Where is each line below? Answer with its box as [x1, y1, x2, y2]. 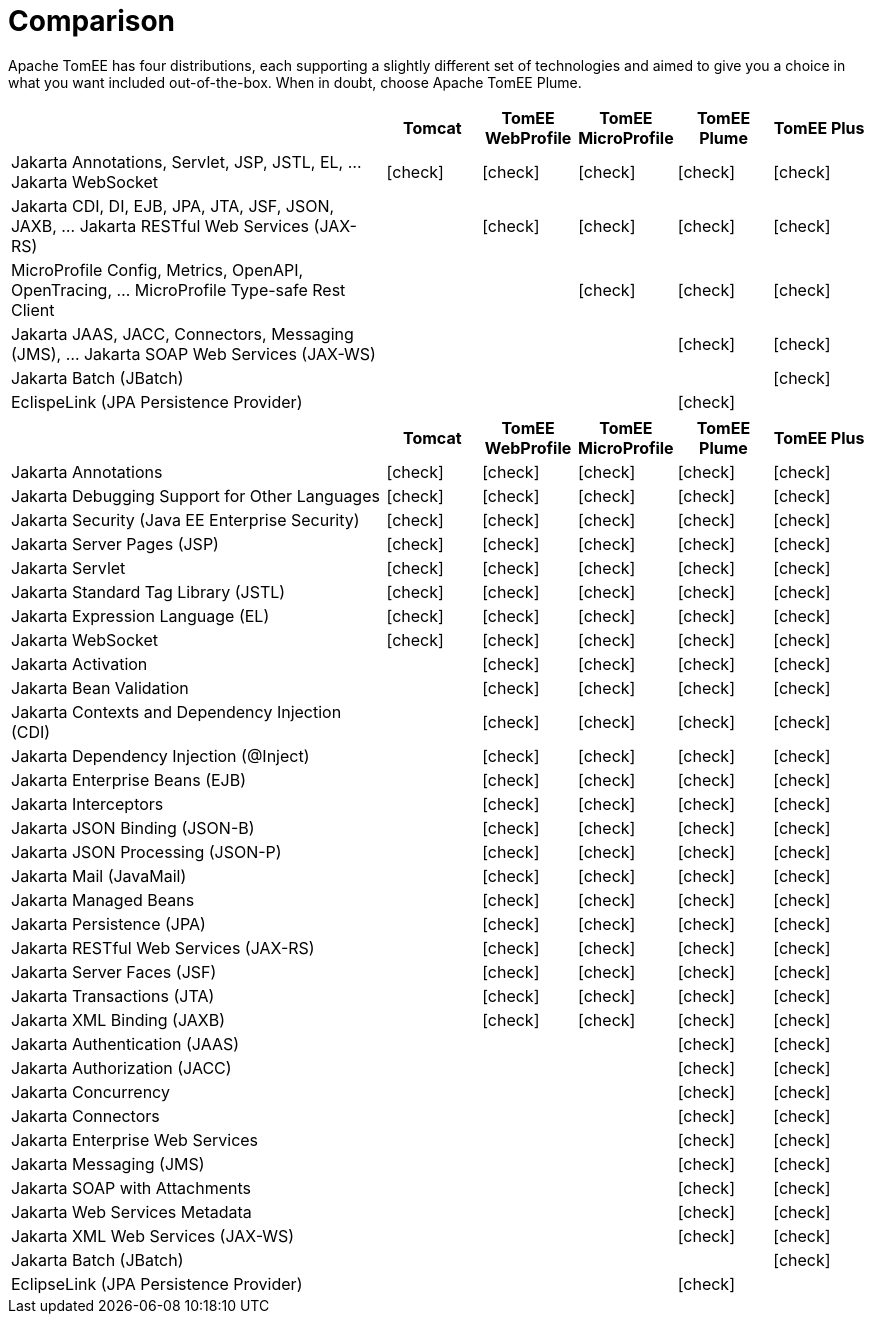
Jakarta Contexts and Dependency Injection [11, 701, 342, 722]
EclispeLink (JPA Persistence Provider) [11, 391, 303, 412]
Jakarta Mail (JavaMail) [11, 865, 187, 886]
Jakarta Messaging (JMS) [11, 1153, 205, 1174]
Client [11, 299, 55, 320]
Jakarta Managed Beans [11, 889, 195, 910]
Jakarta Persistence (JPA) [11, 913, 206, 934]
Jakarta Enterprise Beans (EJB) [11, 769, 247, 790]
